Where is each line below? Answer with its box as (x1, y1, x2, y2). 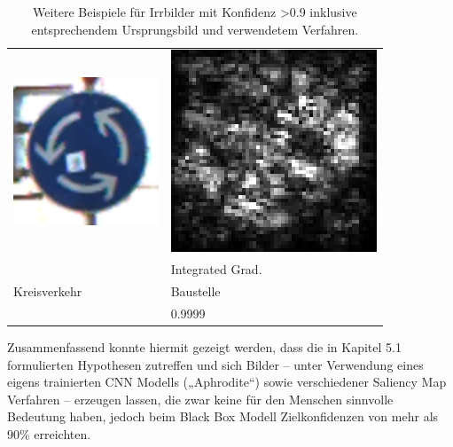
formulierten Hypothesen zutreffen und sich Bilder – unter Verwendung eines (7, 355, 424, 373)
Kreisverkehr (13, 282, 82, 301)
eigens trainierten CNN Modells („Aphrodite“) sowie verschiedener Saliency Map (7, 372, 447, 391)
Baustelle (170, 282, 221, 301)
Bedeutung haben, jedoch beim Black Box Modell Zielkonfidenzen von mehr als (7, 407, 439, 426)
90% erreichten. (7, 425, 91, 443)
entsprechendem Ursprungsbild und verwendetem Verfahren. (31, 20, 359, 38)
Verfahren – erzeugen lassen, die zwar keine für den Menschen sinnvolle (7, 389, 394, 408)
